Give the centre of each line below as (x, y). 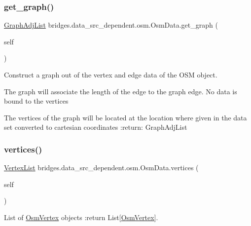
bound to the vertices (36, 101)
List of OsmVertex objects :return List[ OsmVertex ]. (81, 217)
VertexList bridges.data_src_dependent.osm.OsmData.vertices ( (101, 168)
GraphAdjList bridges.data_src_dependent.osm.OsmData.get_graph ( (111, 25)
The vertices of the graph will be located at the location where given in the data (125, 117)
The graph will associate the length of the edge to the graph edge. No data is (121, 91)
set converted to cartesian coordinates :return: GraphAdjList (96, 127)
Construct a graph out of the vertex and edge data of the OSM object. (111, 75)
